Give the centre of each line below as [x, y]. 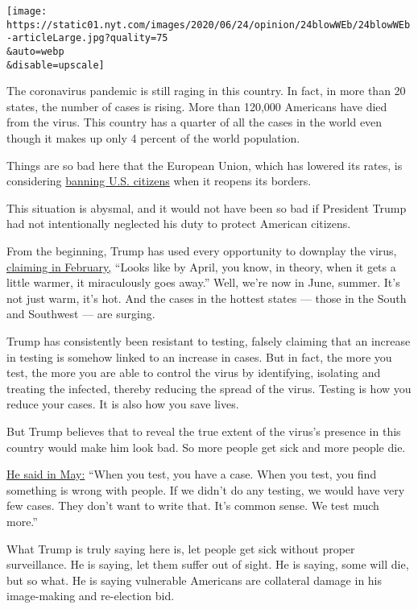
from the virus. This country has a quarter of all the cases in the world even [195, 122]
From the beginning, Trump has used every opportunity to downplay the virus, [202, 251]
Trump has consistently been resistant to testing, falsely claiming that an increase [209, 341]
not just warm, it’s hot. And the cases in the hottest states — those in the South [207, 298]
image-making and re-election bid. [91, 596]
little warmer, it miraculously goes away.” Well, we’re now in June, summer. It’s [203, 282]
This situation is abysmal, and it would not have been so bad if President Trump [207, 207]
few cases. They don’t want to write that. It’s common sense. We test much [193, 505]
